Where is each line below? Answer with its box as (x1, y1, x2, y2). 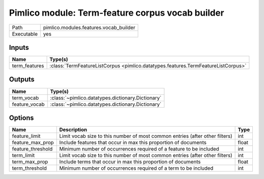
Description (59, 126, 88, 133)
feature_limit (12, 133, 41, 139)
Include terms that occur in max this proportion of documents (59, 158, 201, 165)
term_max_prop (12, 158, 48, 165)
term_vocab (12, 94, 39, 101)
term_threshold (12, 165, 47, 172)
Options (9, 114, 34, 122)
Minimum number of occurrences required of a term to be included (59, 165, 214, 172)
